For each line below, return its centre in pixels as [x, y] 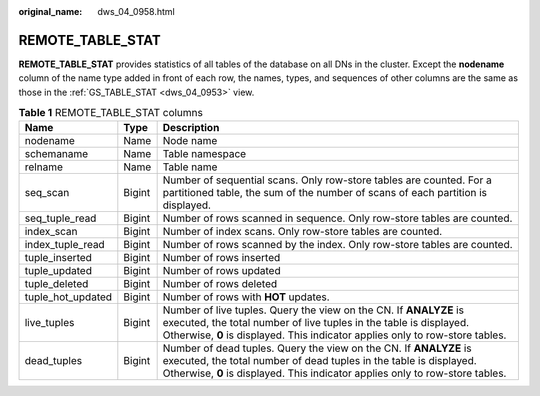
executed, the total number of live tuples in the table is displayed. [316, 323]
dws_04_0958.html [136, 11]
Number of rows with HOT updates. [246, 297]
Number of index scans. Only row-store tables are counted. [302, 232]
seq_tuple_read [60, 218]
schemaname [56, 154]
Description [191, 128]
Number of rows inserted [221, 258]
